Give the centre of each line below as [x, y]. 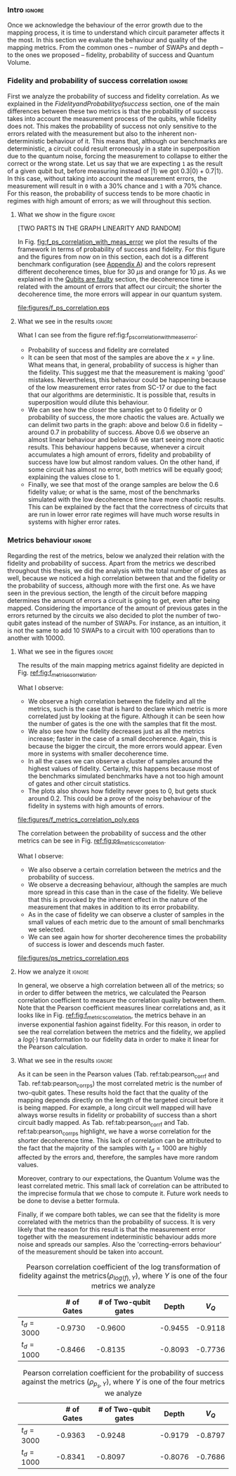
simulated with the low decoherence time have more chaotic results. [127, 500]
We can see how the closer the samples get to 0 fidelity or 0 [115, 410]
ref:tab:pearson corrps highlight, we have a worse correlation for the [114, 1132]
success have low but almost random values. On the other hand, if [124, 462]
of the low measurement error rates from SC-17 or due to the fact [122, 388]
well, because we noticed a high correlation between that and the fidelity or [117, 578]
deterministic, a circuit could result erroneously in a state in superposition [113, 148]
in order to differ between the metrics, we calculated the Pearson [112, 993]
